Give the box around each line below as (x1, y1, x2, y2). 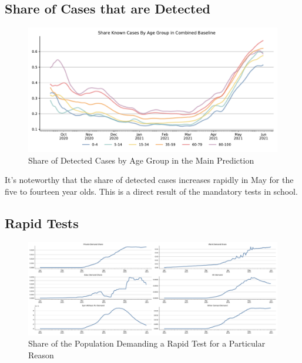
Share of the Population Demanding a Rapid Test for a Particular (28, 337, 266, 350)
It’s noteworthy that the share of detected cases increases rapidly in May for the (5, 174, 294, 186)
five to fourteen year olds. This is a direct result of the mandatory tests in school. (5, 185, 298, 197)
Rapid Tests (5, 213, 79, 232)
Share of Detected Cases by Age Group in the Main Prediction (28, 154, 254, 166)
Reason (28, 348, 54, 361)
